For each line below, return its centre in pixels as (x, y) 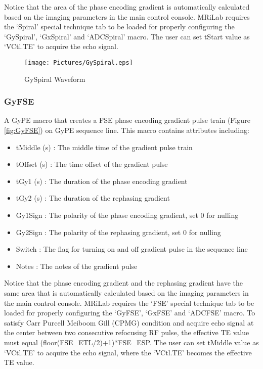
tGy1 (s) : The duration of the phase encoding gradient (102, 181)
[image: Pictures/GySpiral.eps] (79, 62)
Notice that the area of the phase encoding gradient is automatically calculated (127, 7)
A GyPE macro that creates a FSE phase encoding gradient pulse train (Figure (127, 120)
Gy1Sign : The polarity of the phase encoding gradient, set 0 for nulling (127, 215)
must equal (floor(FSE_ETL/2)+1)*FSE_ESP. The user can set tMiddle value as (131, 342)
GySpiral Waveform (55, 79)
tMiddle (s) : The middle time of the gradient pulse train (104, 147)
